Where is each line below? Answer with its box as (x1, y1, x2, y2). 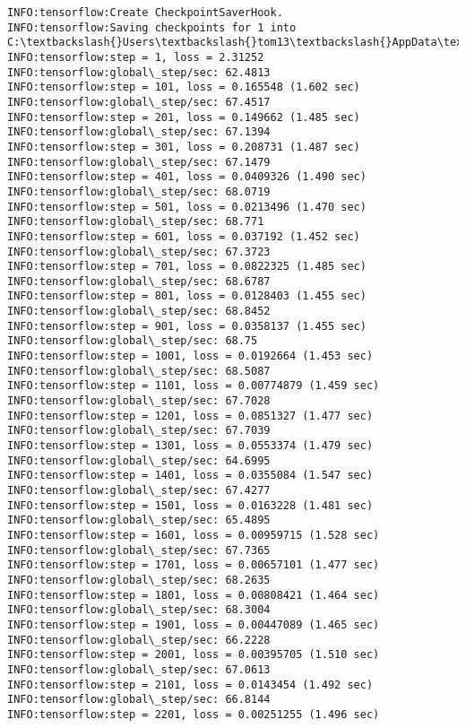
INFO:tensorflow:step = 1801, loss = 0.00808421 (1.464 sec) (7, 588, 380, 602)
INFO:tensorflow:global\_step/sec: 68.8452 (7, 305, 271, 318)
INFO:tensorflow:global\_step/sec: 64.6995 (7, 454, 271, 467)
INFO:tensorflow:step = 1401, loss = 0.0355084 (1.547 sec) (7, 469, 374, 482)
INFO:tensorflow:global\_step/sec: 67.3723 (7, 245, 271, 258)
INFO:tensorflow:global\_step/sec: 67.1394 (7, 126, 271, 139)
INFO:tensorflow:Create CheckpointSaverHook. (7, 6, 283, 19)
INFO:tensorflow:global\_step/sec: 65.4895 (7, 514, 271, 527)
